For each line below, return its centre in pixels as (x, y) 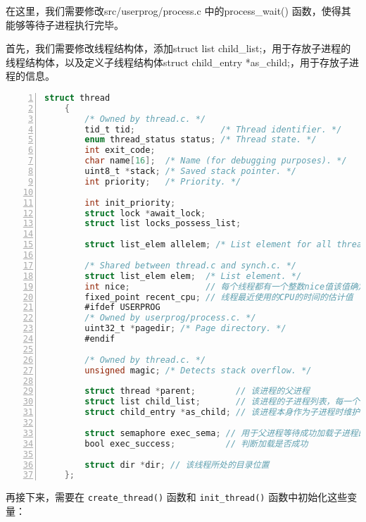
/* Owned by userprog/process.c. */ (170, 318)
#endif (100, 339)
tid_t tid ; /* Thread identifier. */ (213, 129)
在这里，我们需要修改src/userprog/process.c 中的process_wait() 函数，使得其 (178, 11)
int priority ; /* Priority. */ (163, 181)
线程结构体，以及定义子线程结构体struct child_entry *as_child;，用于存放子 (177, 62)
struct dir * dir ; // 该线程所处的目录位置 (177, 465)
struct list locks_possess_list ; (163, 224)
